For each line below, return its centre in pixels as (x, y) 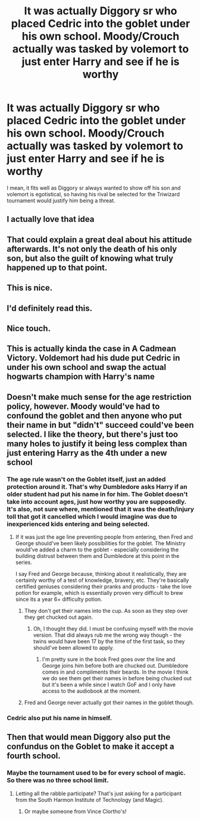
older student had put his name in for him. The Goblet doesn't (97, 494)
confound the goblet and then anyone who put (94, 416)
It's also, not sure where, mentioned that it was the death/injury (101, 509)
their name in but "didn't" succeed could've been (100, 425)
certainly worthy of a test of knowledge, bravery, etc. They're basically (102, 580)
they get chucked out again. (59, 617)
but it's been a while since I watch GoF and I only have (109, 684)
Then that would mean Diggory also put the (89, 737)
